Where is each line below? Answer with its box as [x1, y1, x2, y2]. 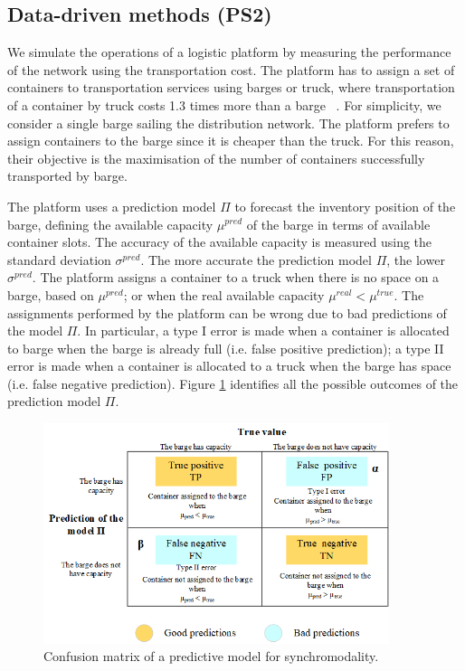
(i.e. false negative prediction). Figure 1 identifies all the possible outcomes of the [7, 373, 459, 392]
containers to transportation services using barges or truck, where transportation [7, 78, 455, 97]
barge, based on [7, 285, 94, 304]
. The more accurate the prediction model [140, 250, 372, 269]
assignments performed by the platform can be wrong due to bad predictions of [7, 303, 447, 322]
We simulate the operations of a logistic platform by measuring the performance [7, 43, 451, 61]
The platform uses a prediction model [7, 196, 216, 215]
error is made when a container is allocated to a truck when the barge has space [7, 356, 451, 375]
